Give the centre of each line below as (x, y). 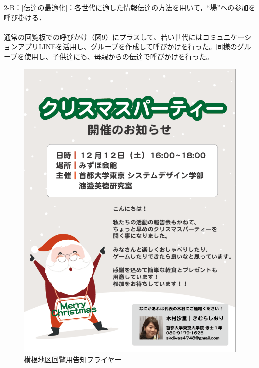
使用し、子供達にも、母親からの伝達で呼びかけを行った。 (119, 56)
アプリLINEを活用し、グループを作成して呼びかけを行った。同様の (127, 46)
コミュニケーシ (227, 36)
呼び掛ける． (25, 17)
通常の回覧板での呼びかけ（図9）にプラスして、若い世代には (103, 36)
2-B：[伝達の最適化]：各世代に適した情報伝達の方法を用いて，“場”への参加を (130, 7)
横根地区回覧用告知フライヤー (73, 359)
